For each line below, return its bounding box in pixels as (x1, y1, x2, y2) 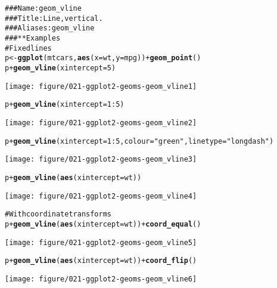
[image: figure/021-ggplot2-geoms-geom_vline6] (5, 274, 197, 283)
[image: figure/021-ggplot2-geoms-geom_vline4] (5, 191, 197, 200)
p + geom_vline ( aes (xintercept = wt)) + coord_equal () (5, 219, 201, 228)
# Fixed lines (5, 44, 52, 52)
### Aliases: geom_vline (5, 24, 95, 33)
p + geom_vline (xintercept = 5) (5, 63, 116, 72)
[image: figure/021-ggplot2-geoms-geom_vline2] (5, 118, 197, 127)
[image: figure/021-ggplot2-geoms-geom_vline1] (5, 82, 197, 91)
